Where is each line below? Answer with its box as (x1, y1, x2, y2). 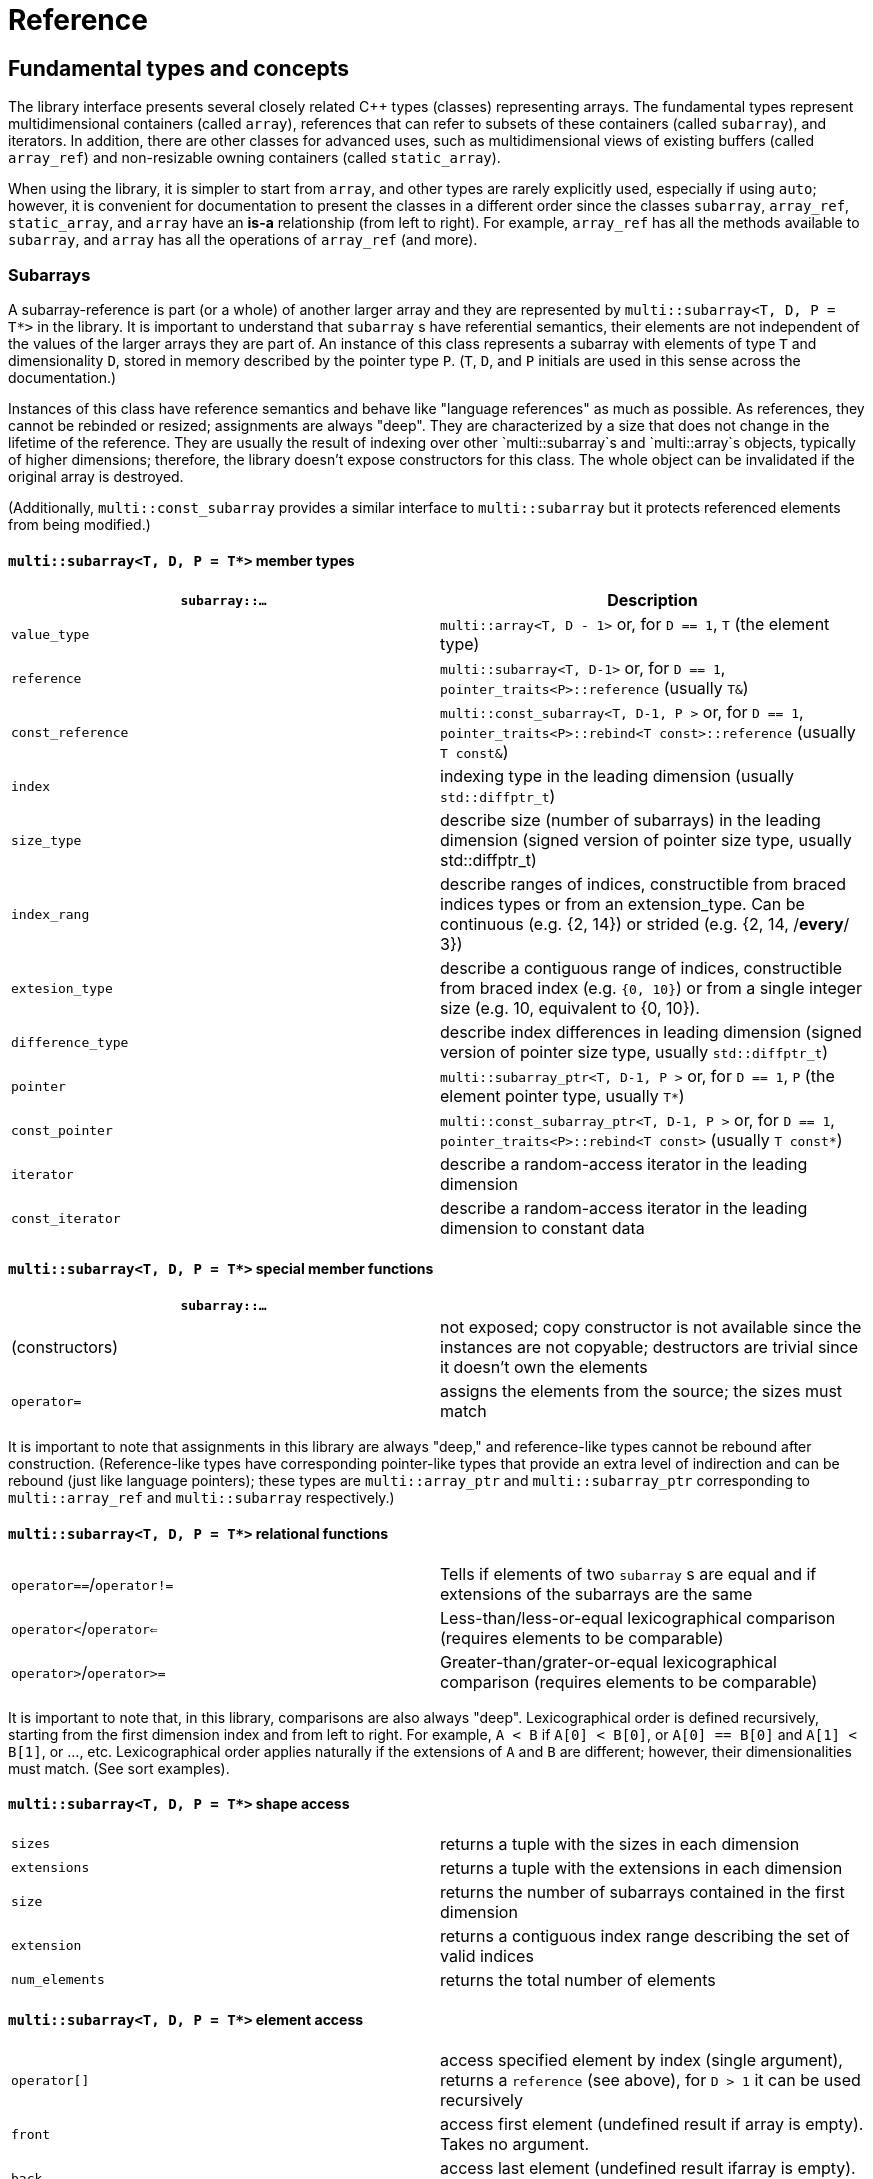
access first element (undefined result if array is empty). (440, 2114, 864, 2135)
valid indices (440, 1945, 534, 1966)
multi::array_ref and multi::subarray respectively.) (8, 1489, 395, 1507)
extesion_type (11, 980, 113, 996)
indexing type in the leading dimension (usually (440, 766, 795, 787)
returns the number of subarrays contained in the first (440, 1881, 845, 1902)
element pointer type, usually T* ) (440, 1086, 685, 1107)
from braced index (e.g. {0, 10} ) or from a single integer (440, 978, 862, 999)
